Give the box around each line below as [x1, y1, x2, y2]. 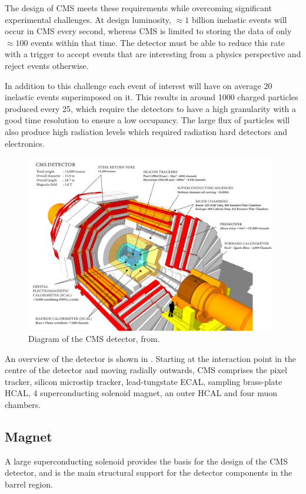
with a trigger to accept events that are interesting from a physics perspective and [5, 48, 301, 60]
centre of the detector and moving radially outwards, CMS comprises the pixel [5, 364, 287, 376]
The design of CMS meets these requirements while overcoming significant [5, 2, 272, 14]
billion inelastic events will [191, 13, 287, 25]
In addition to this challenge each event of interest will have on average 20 [5, 79, 272, 91]
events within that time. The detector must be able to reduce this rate [31, 36, 285, 48]
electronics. [5, 137, 45, 149]
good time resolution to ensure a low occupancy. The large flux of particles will [5, 114, 290, 126]
